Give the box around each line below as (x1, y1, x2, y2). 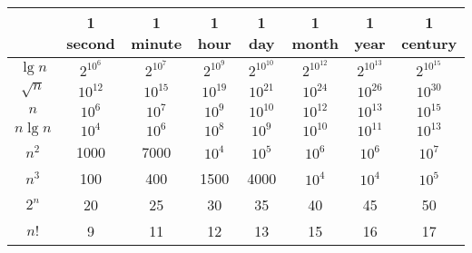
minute (131, 33, 182, 54)
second (66, 33, 115, 54)
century (401, 33, 457, 54)
